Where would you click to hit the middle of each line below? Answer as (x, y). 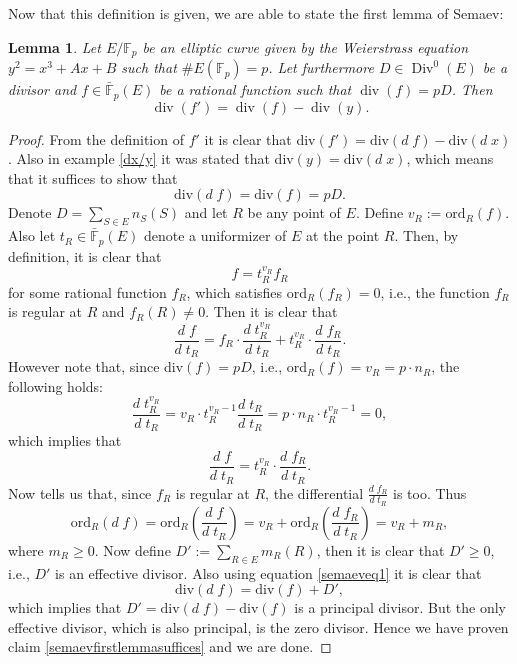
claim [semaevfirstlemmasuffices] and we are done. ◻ (170, 646)
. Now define (132, 549)
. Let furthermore (321, 67)
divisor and (42, 89)
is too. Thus (430, 492)
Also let (32, 235)
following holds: (55, 385)
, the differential (314, 492)
